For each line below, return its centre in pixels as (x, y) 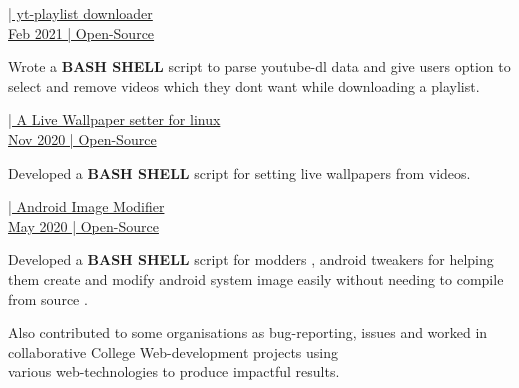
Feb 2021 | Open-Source (81, 32)
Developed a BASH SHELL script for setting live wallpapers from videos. (239, 172)
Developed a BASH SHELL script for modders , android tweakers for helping (251, 259)
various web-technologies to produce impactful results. (174, 371)
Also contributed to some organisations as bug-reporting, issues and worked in (248, 332)
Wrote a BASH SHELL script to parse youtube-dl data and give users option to (259, 66)
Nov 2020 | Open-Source (82, 138)
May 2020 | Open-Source (83, 225)
